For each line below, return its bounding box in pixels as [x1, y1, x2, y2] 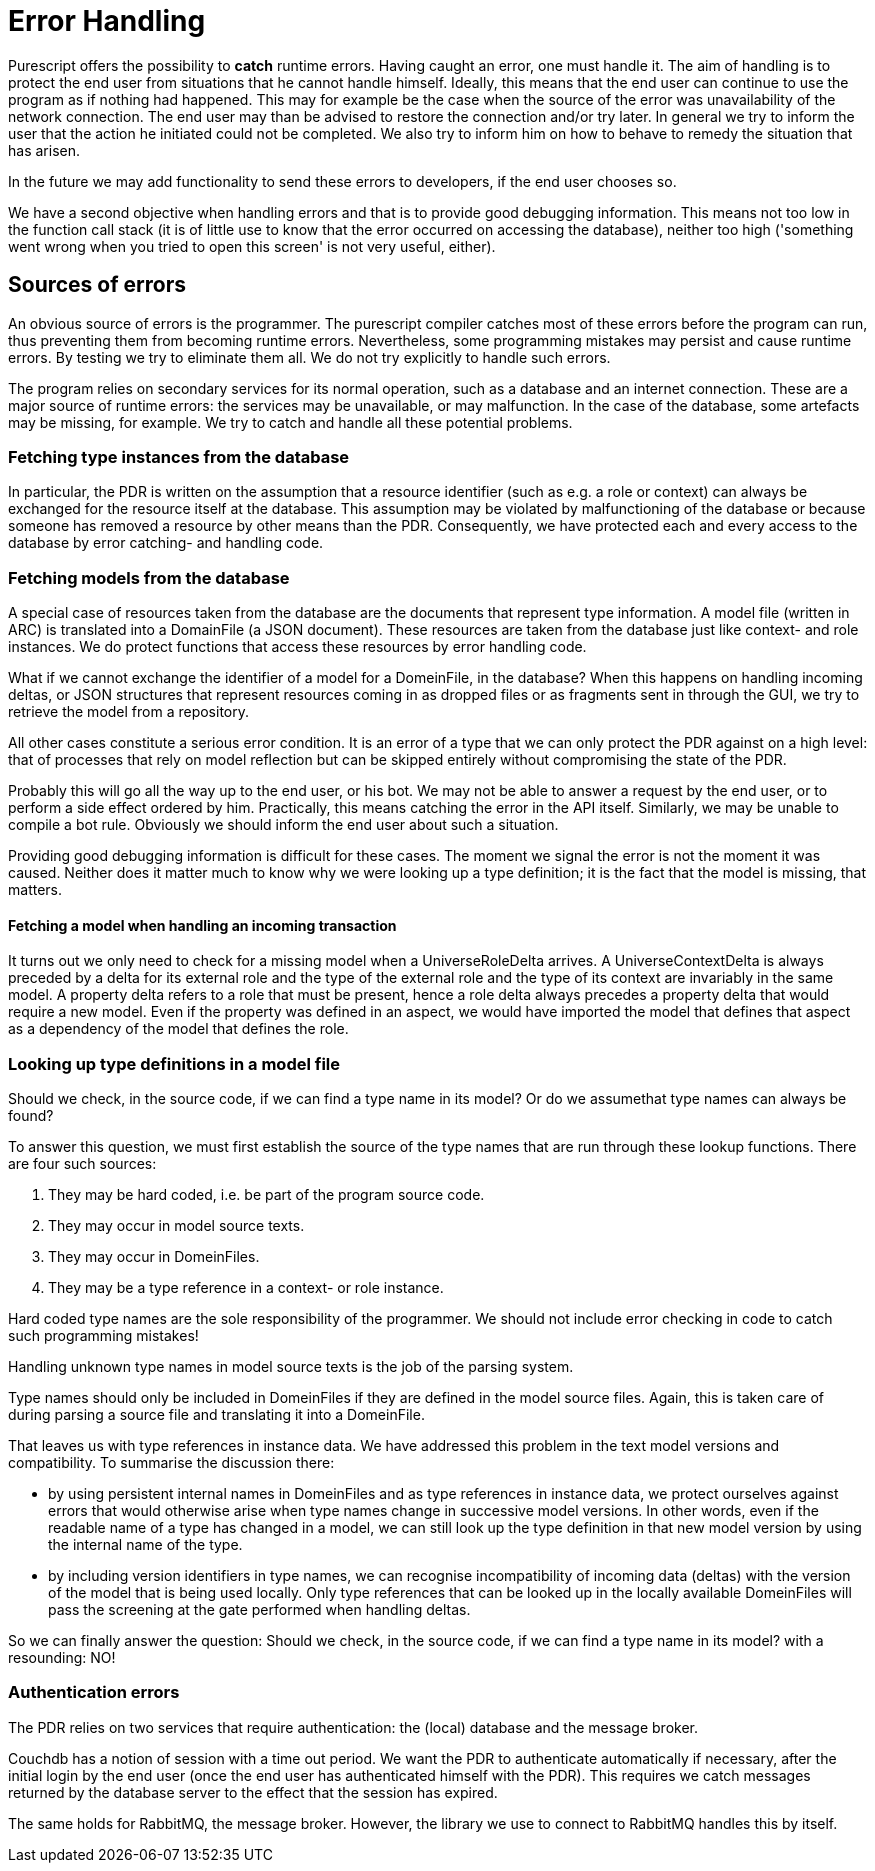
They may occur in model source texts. [48, 1217, 305, 1235]
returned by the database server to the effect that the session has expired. [8, 1783, 498, 1801]
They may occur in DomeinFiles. [48, 1248, 260, 1266]
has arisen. [8, 141, 80, 159]
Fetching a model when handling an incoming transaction [8, 916, 397, 934]
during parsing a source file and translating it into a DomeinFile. [8, 1406, 425, 1424]
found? [8, 1107, 54, 1125]
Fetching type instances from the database [8, 446, 350, 467]
